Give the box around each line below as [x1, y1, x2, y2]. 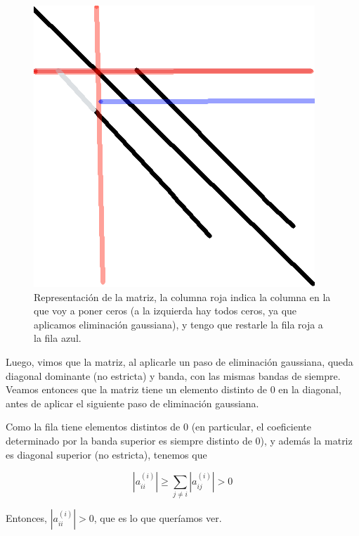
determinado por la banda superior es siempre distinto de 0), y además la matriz [6, 433, 353, 447]
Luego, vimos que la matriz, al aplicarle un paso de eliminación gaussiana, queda [6, 354, 353, 369]
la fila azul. [34, 331, 81, 345]
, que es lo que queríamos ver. [93, 511, 222, 525]
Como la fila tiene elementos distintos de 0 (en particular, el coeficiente [6, 419, 312, 434]
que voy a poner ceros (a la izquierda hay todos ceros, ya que [34, 303, 297, 318]
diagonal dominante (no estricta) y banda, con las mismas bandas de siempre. [6, 368, 341, 383]
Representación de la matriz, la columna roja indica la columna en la [34, 289, 331, 304]
